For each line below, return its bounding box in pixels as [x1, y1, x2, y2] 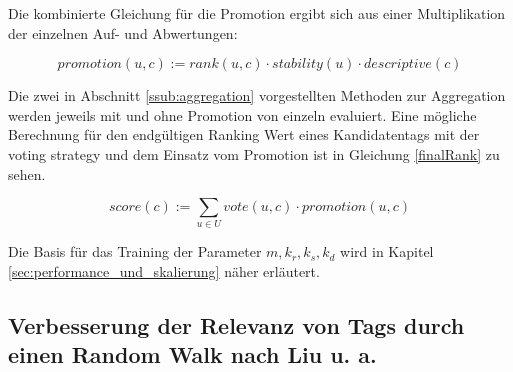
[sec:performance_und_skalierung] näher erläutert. [8, 261, 320, 282]
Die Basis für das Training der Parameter [8, 241, 262, 262]
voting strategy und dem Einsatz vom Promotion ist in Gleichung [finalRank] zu [8, 143, 500, 164]
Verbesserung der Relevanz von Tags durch [8, 310, 465, 341]
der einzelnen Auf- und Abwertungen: [8, 22, 238, 43]
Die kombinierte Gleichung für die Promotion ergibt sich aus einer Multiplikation [8, 3, 506, 23]
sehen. [8, 163, 46, 184]
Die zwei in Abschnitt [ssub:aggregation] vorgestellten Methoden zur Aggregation [8, 85, 506, 106]
